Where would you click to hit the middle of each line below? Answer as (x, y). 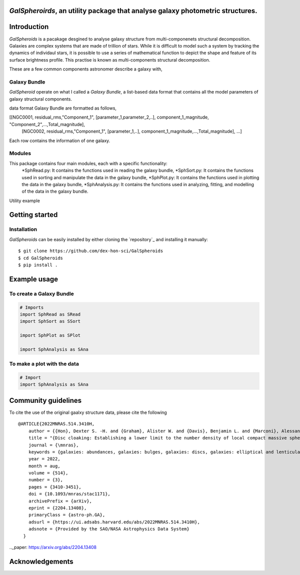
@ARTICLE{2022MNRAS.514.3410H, (56, 424)
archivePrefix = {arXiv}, (60, 501)
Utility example (24, 201)
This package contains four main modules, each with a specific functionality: (88, 163)
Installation (23, 229)
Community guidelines (45, 400)
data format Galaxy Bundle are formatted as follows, (63, 108)
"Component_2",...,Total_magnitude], (47, 124)
